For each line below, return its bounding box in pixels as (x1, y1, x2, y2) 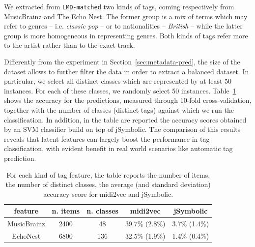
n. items (52, 206, 80, 216)
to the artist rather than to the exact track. (4, 40, 135, 50)
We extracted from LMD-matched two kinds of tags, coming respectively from (4, 1, 234, 11)
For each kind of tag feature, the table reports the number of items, (6, 169, 210, 180)
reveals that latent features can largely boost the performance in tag (4, 133, 210, 144)
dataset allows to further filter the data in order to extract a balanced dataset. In (4, 66, 249, 76)
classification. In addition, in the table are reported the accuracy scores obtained (4, 114, 247, 124)
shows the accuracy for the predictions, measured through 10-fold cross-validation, (4, 95, 252, 105)
